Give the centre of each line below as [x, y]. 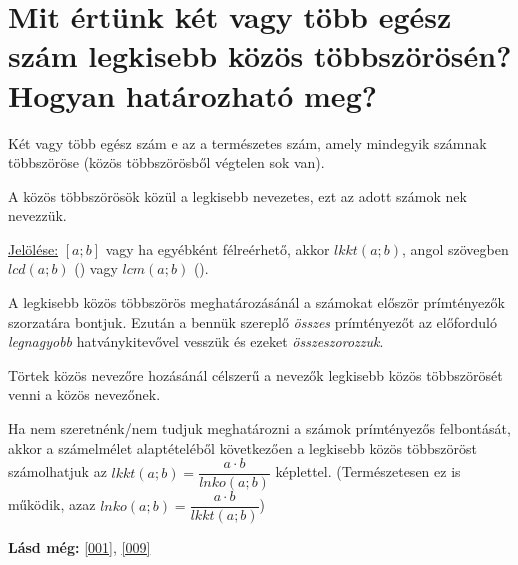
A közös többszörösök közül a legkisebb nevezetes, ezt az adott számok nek [237, 195]
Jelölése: [33, 248]
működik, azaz [52, 504]
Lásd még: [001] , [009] [79, 547]
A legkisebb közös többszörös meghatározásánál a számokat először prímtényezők [256, 302]
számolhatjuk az [57, 471]
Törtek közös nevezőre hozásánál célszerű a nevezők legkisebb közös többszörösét [255, 374]
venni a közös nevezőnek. [84, 394]
